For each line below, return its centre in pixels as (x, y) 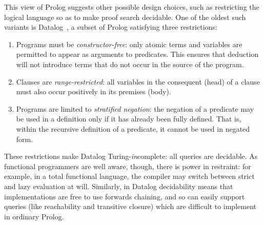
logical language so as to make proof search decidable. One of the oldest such (125, 17)
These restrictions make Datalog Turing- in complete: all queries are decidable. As (131, 156)
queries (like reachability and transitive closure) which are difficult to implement (130, 206)
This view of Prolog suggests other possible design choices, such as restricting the (132, 7)
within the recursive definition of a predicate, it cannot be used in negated (133, 128)
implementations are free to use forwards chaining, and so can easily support (125, 196)
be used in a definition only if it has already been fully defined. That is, (129, 119)
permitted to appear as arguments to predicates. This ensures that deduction (137, 54)
